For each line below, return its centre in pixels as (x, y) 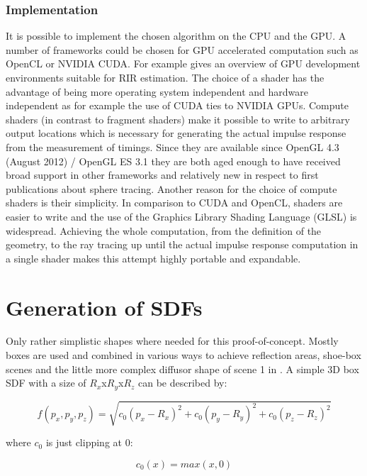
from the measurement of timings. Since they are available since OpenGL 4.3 (173, 146)
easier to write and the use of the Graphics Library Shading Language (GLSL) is (181, 216)
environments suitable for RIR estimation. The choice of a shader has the (165, 77)
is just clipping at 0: (89, 442)
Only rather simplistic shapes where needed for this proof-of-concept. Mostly (172, 341)
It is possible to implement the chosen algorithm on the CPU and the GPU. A (176, 36)
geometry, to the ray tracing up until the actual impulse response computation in (182, 244)
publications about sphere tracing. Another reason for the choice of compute (171, 188)
